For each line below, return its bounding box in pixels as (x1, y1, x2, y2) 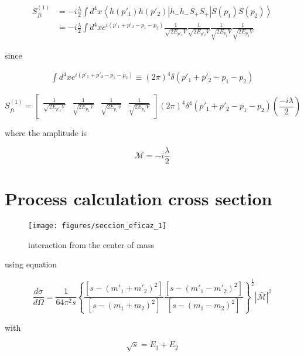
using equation (5, 258, 57, 270)
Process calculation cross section (5, 187, 272, 211)
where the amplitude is (5, 127, 87, 139)
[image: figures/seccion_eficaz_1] (28, 221, 167, 230)
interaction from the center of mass (28, 238, 154, 250)
